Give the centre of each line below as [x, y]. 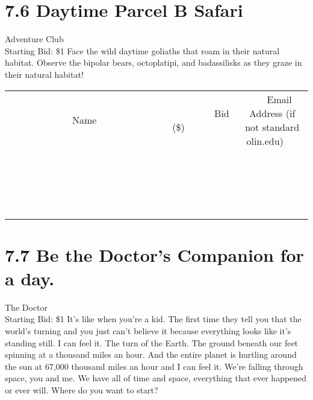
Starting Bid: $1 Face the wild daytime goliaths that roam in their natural [142, 50]
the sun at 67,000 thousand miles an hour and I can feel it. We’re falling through [154, 366]
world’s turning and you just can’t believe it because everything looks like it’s [148, 331]
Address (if [272, 113]
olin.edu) [265, 141]
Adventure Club [34, 39]
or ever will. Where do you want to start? [82, 389]
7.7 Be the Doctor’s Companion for [154, 254]
